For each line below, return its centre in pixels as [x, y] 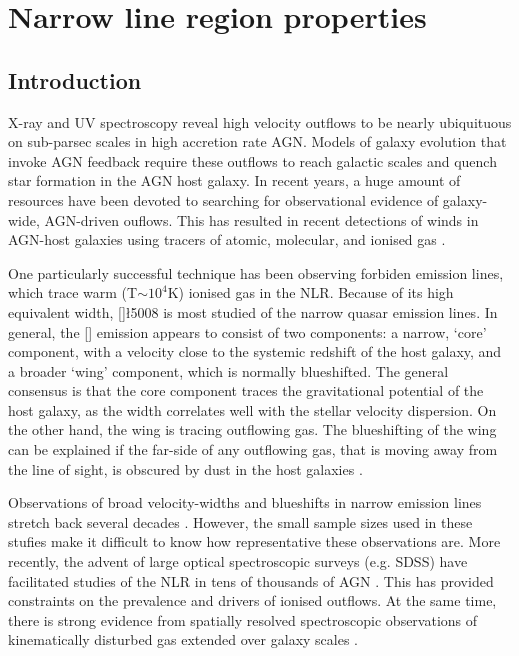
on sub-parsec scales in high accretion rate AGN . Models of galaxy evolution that [257, 141]
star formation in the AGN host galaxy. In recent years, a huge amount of [234, 180]
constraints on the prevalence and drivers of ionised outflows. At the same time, [252, 600]
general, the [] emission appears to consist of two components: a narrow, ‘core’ [247, 331]
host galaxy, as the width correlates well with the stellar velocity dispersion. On [252, 409]
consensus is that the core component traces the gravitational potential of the [246, 390]
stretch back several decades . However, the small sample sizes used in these [240, 521]
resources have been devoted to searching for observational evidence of [223, 199]
